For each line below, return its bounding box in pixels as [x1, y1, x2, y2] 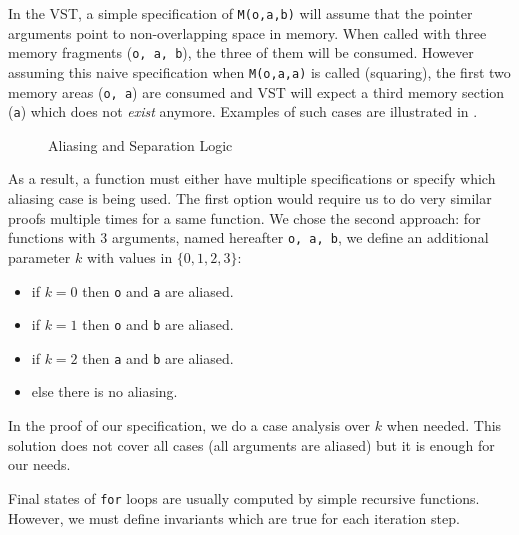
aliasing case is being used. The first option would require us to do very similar [8, 188, 492, 209]
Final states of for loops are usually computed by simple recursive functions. [8, 487, 480, 508]
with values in [86, 246, 173, 267]
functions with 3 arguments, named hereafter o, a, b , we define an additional [8, 227, 489, 248]
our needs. [8, 454, 71, 475]
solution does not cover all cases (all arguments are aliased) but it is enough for [8, 434, 495, 455]
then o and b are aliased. [82, 314, 234, 335]
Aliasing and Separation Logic [48, 134, 233, 155]
